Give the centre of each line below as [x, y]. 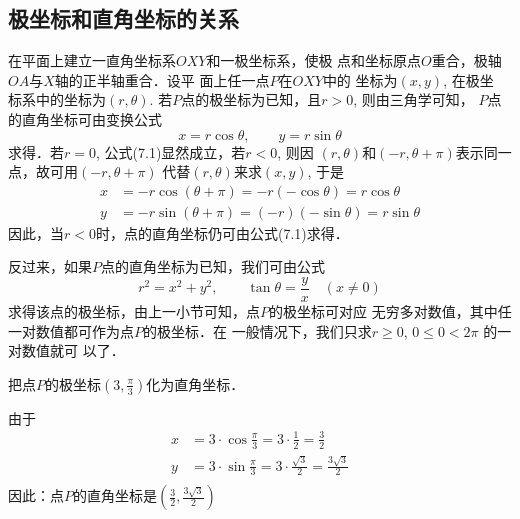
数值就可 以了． [73, 350]
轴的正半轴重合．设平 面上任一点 [162, 79]
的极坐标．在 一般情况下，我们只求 [257, 330]
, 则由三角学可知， [413, 99]
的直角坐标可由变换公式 [85, 118]
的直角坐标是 [115, 495]
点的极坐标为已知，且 [251, 99]
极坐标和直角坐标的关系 [123, 18]
